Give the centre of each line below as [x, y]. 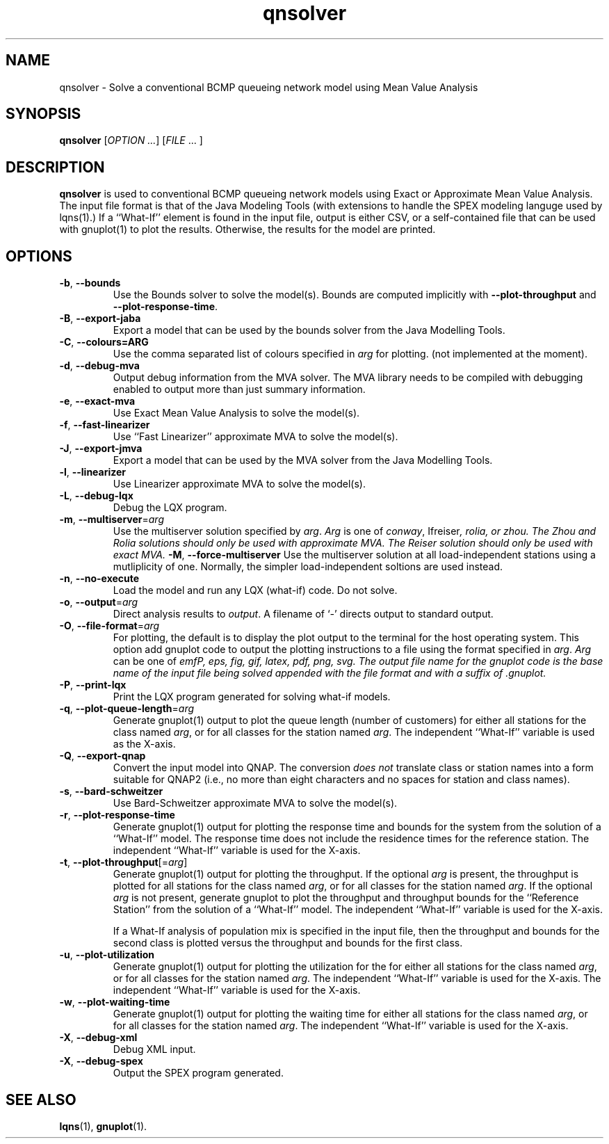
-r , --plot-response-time [117, 815]
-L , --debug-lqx [96, 496]
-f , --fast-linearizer [105, 425]
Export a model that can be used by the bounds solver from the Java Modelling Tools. [309, 330]
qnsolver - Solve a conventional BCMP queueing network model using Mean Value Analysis [269, 87]
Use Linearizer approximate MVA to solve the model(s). [239, 484]
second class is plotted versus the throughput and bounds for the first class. [288, 943]
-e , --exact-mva [97, 401]
